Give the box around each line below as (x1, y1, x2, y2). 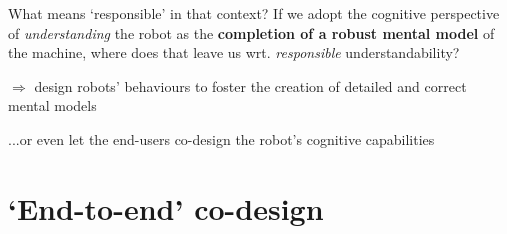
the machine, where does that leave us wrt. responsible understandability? (8, 42, 460, 63)
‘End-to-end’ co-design (8, 187, 324, 228)
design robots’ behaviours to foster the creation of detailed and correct (34, 75, 467, 96)
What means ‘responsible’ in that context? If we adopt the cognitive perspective (8, 3, 500, 23)
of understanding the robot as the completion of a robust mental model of (8, 22, 495, 43)
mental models (8, 95, 97, 116)
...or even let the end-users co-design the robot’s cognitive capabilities (8, 128, 435, 149)
